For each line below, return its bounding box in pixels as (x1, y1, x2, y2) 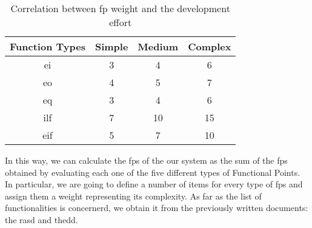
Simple (95, 39, 128, 53)
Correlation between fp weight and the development (10, 1, 230, 15)
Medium (138, 39, 179, 53)
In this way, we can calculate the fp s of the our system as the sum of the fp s (5, 154, 288, 166)
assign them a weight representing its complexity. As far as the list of (5, 189, 262, 202)
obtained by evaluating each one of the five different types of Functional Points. (5, 166, 300, 178)
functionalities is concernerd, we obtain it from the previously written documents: (5, 201, 308, 214)
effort (109, 15, 132, 29)
